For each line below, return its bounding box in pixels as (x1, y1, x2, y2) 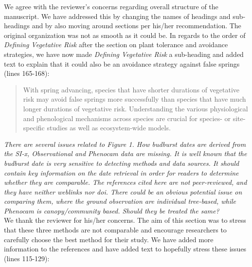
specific (23, 123, 45, 133)
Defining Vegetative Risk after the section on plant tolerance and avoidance (4, 39, 228, 50)
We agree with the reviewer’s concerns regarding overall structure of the (4, 1, 218, 11)
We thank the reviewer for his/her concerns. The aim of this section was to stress (4, 215, 246, 225)
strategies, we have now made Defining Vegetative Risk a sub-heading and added (4, 49, 244, 59)
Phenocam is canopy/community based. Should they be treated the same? (4, 205, 219, 215)
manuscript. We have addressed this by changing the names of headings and (4, 11, 231, 21)
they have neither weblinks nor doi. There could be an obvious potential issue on (4, 186, 242, 196)
